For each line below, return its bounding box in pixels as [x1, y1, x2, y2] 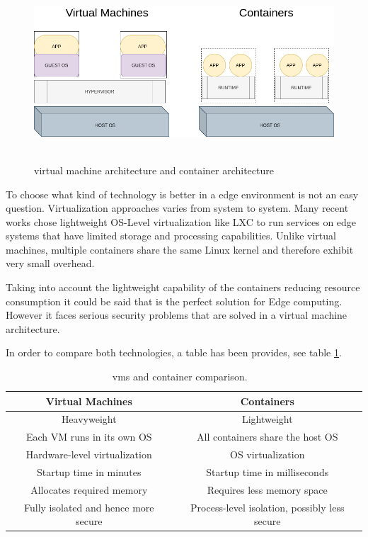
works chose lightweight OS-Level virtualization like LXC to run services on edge [6, 214, 357, 229]
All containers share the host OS [197, 429, 338, 444]
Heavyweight [61, 412, 117, 426]
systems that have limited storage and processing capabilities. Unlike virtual [6, 228, 336, 243]
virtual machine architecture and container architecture [34, 162, 274, 177]
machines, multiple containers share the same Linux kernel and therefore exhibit [6, 242, 354, 256]
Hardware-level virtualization [25, 447, 152, 462]
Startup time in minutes [37, 465, 142, 480]
